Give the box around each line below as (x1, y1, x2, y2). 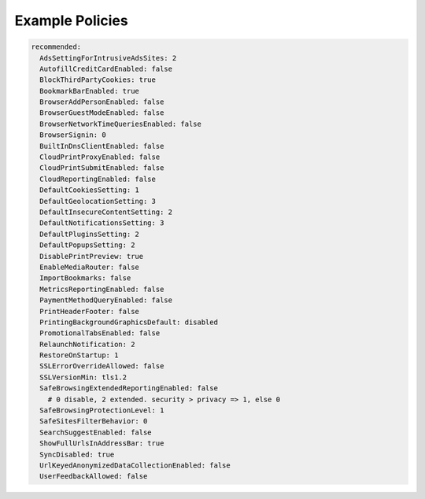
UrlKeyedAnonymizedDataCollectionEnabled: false (39, 460, 231, 470)
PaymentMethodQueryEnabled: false (39, 296, 173, 305)
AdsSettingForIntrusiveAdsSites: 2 (39, 54, 177, 62)
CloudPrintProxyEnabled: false (39, 153, 161, 161)
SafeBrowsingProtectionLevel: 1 (39, 406, 164, 415)
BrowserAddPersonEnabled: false (39, 98, 164, 106)
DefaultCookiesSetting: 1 (39, 186, 139, 194)
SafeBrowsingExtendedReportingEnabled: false (39, 384, 218, 393)
